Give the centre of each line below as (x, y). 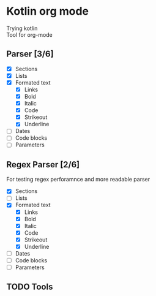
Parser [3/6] (30, 54)
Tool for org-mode (30, 34)
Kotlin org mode (48, 11)
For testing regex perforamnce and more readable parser (78, 180)
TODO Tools (30, 287)
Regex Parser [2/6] (43, 165)
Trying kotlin (22, 28)
